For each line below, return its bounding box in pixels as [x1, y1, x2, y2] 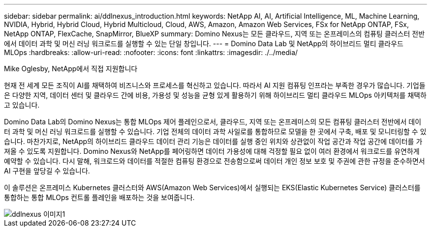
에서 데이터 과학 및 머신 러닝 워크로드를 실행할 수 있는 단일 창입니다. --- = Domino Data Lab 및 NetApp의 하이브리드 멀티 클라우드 [4, 39, 403, 48]
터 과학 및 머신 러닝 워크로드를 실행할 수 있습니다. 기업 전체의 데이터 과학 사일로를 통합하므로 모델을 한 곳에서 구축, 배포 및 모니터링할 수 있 [4, 127, 427, 136]
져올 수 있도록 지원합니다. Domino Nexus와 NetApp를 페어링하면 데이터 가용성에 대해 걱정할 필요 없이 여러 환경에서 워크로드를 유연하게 [4, 147, 420, 155]
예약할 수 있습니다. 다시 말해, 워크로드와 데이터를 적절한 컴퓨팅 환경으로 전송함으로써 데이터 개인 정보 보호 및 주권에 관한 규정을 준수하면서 [4, 157, 425, 165]
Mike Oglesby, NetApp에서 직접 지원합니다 [4, 64, 138, 73]
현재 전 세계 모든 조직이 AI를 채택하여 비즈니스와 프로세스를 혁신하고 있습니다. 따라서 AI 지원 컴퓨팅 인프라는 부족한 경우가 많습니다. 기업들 [4, 81, 426, 89]
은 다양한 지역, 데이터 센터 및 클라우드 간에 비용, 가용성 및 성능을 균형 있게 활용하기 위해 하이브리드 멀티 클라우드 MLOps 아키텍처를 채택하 [4, 91, 427, 99]
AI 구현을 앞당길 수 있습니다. [4, 167, 90, 175]
